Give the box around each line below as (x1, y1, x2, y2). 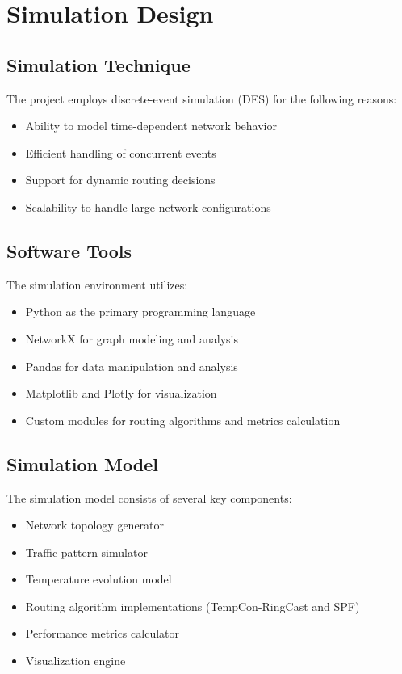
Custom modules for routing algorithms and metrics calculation (25, 411, 341, 428)
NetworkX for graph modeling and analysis (25, 330, 238, 347)
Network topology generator (25, 516, 165, 533)
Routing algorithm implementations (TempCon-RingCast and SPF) (25, 597, 360, 614)
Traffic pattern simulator (25, 543, 148, 560)
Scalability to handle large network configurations (25, 198, 271, 215)
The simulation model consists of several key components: (6, 489, 292, 506)
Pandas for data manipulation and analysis (25, 357, 238, 374)
